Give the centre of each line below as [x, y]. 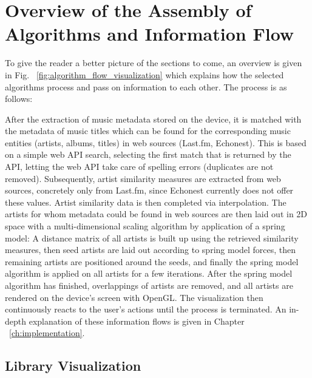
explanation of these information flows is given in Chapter [137, 321]
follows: [19, 99]
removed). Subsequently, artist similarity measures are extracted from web [143, 178]
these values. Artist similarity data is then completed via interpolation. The [146, 202]
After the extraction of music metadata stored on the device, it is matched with [153, 119]
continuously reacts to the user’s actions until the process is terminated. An [146, 309]
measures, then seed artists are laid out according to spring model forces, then [151, 250]
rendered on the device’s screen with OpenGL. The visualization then [134, 297]
